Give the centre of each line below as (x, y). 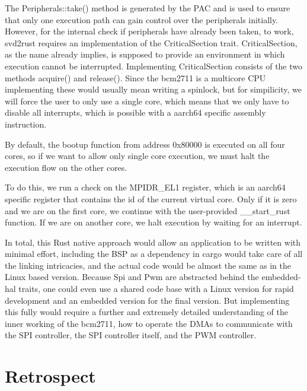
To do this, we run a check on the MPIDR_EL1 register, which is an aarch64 (145, 187)
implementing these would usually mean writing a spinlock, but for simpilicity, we (153, 89)
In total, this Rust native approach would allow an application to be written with (153, 242)
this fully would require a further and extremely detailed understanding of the (147, 312)
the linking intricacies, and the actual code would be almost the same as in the (148, 265)
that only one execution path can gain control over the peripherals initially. (142, 19)
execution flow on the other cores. (66, 167)
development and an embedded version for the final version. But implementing (147, 300)
